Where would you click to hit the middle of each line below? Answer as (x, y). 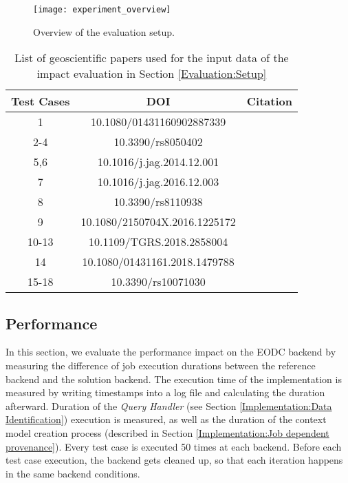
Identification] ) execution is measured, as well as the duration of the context (166, 419)
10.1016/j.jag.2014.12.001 (159, 162)
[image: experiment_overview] (102, 10)
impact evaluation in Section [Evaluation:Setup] (152, 74)
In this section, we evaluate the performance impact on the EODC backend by (171, 352)
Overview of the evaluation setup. (104, 31)
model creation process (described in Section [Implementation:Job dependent (167, 433)
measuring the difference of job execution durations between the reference (161, 366)
